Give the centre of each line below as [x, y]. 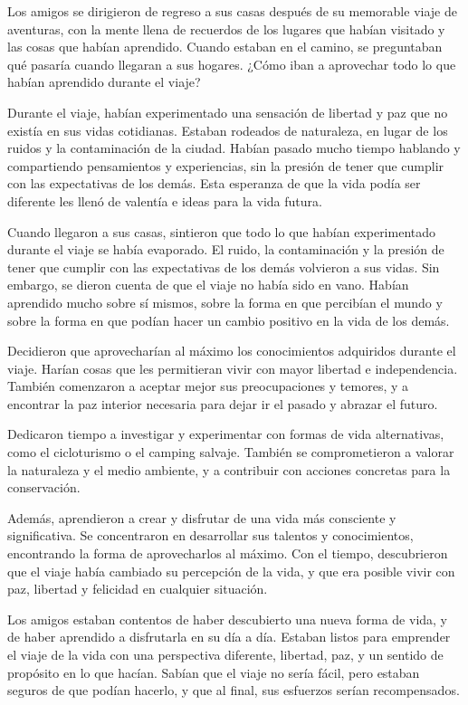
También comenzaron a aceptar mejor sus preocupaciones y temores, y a [208, 386]
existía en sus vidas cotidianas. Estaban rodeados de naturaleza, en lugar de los [228, 130]
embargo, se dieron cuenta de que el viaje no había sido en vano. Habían [208, 285]
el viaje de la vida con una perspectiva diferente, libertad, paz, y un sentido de [225, 654]
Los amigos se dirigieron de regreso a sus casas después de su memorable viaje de [232, 11]
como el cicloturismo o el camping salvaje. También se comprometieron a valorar [231, 452]
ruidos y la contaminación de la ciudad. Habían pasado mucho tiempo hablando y [234, 148]
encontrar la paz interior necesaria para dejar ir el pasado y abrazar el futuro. [223, 403]
